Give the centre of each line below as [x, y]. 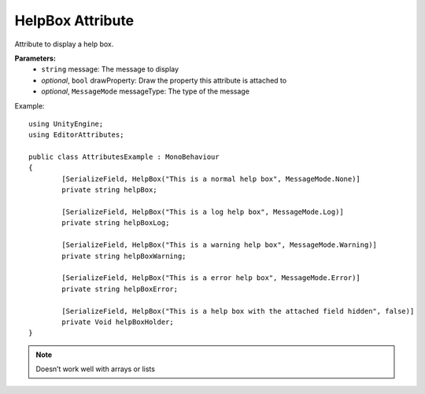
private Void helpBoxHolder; [118, 322]
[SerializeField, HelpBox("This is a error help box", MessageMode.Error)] [211, 278]
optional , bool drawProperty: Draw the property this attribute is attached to [164, 80]
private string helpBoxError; [120, 289]
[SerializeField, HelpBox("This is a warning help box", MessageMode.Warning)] [220, 245]
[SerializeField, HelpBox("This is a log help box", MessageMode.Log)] [203, 212]
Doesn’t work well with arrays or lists [95, 369]
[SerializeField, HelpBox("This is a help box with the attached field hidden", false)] [238, 311]
